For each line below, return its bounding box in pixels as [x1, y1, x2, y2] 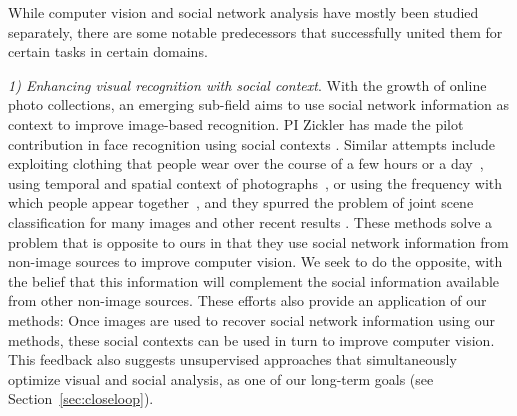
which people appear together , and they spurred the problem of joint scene [8, 192, 474, 213]
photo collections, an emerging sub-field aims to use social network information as [8, 94, 510, 115]
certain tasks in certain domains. [8, 41, 208, 62]
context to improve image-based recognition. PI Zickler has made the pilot [8, 113, 464, 134]
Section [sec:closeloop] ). [8, 388, 154, 409]
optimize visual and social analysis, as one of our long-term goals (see [8, 368, 434, 389]
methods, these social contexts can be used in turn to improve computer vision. [8, 329, 495, 350]
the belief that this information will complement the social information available [8, 270, 500, 291]
